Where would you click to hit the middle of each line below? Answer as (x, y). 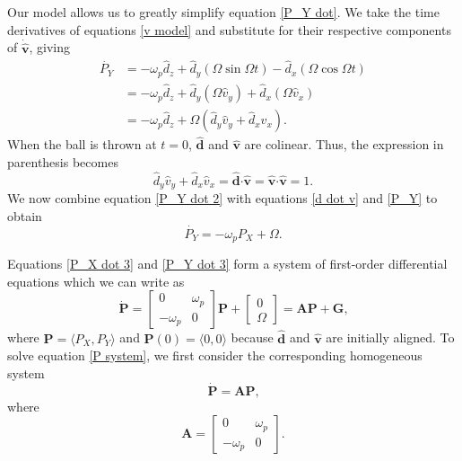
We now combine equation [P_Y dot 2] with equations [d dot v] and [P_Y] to (222, 198)
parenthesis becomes (63, 162)
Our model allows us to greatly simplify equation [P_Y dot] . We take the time (223, 12)
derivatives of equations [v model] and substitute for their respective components (229, 29)
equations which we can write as (96, 281)
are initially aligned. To (390, 337)
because (252, 337)
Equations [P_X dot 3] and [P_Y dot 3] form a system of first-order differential (227, 264)
